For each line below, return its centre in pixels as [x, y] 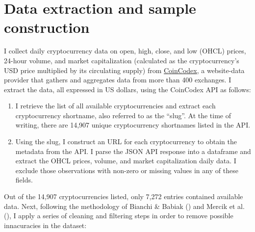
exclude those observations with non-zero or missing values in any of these [127, 170]
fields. [24, 180]
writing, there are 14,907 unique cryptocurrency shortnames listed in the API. [133, 125]
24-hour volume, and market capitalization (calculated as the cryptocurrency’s [122, 60]
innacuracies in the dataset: [45, 225]
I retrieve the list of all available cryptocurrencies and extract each [115, 106]
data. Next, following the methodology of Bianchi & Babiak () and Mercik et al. [124, 206]
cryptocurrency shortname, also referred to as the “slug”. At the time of [123, 115]
